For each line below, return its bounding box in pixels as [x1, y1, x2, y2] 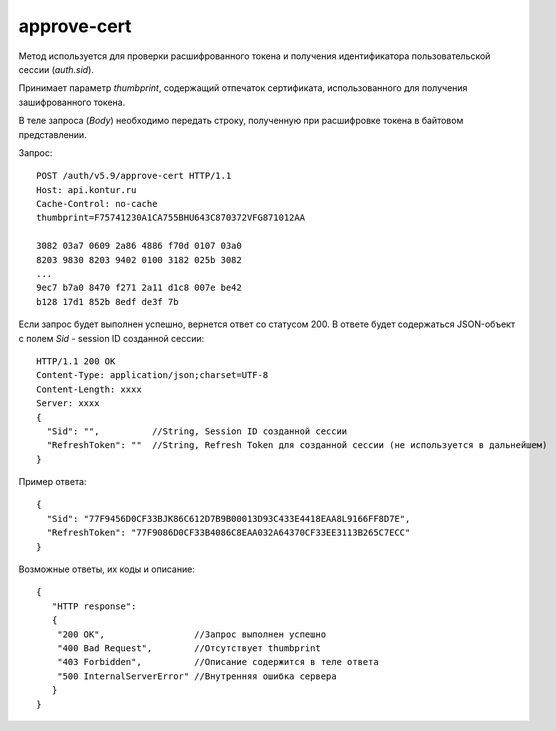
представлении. [18, 128, 87, 140]
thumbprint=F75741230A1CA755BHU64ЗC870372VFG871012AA [36, 212, 305, 224]
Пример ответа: [18, 476, 87, 488]
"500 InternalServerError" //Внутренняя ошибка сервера [56, 670, 337, 682]
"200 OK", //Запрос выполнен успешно [56, 628, 327, 640]
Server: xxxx [36, 398, 100, 409]
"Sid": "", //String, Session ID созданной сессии [46, 425, 348, 437]
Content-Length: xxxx [36, 383, 142, 395]
